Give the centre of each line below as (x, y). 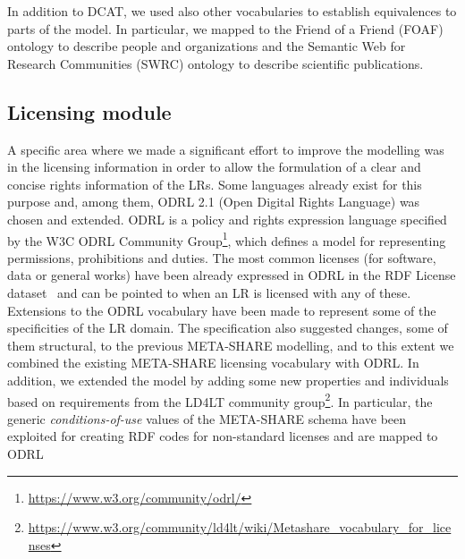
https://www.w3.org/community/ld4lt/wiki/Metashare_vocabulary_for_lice (240, 527)
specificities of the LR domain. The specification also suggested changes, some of (228, 328)
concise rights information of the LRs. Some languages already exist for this (215, 184)
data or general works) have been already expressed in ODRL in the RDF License (232, 275)
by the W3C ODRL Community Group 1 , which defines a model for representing (227, 239)
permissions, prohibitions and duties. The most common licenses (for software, (222, 257)
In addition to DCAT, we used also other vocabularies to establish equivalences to (232, 11)
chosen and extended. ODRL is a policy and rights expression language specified (227, 219)
